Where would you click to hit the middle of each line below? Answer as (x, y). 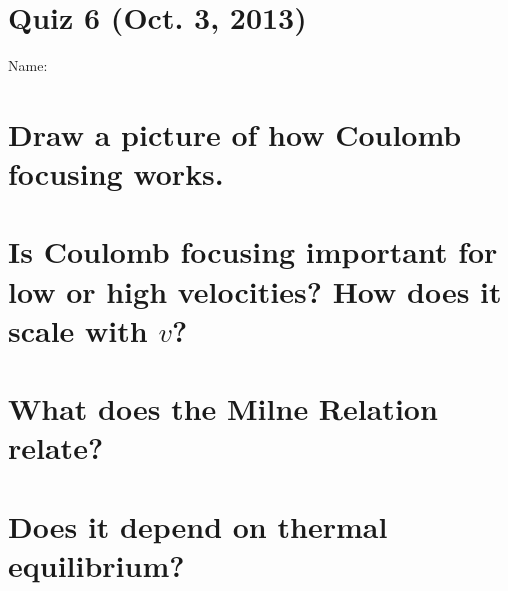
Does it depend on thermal (198, 525)
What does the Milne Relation (223, 408)
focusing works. (116, 173)
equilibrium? (96, 564)
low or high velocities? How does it (255, 290)
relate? (56, 447)
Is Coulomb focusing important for (253, 251)
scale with (78, 329)
